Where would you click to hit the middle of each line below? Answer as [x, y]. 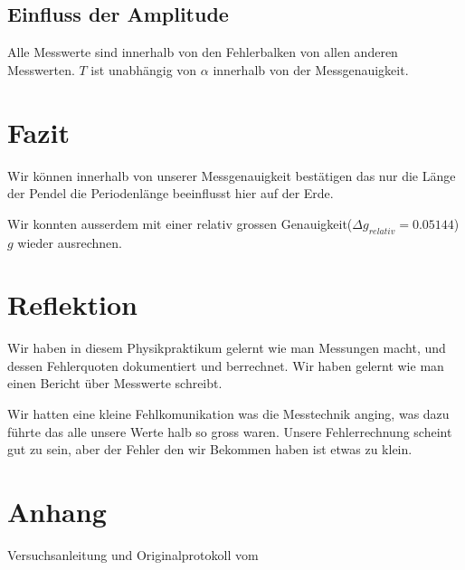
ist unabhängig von [144, 69]
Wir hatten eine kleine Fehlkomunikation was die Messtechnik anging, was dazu [228, 413]
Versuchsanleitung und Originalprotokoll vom [133, 554]
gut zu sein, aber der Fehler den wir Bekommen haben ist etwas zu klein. [210, 449]
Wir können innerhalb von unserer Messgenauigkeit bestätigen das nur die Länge [232, 175]
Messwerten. [41, 69]
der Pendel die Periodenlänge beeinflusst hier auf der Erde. [171, 193]
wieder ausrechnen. [70, 242]
